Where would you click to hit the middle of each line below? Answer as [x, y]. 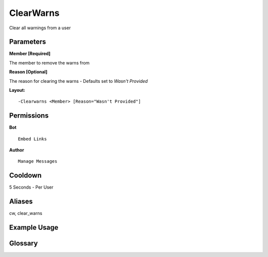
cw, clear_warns [26, 213]
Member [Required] [30, 54]
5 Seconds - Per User [31, 187]
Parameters [28, 42]
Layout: [17, 90]
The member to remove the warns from [49, 63]
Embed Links [33, 139]
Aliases [21, 202]
